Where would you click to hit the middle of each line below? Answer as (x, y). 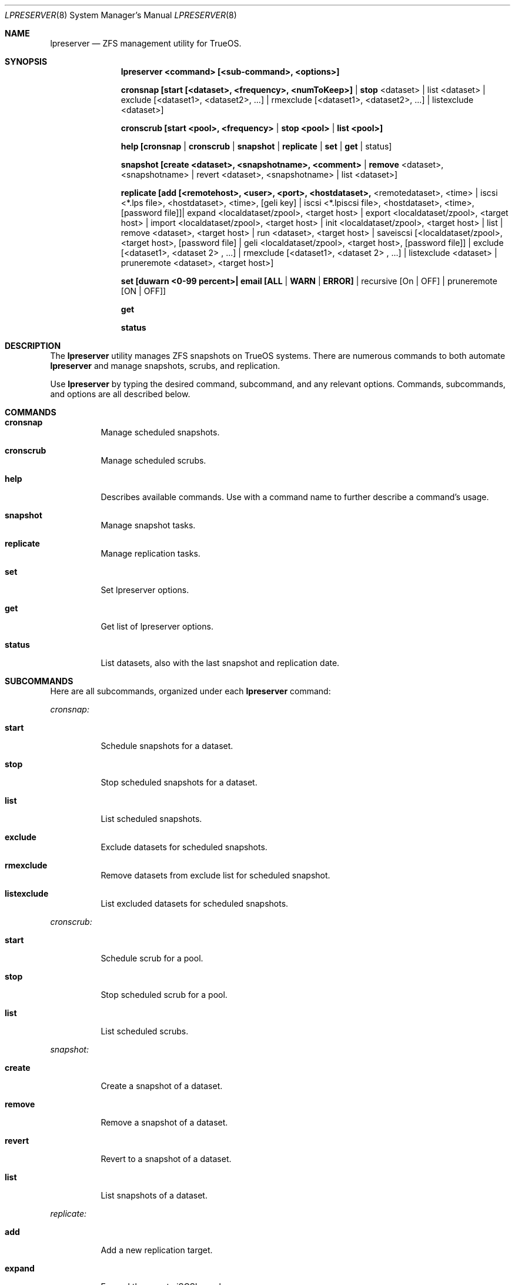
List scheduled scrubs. (145, 1031)
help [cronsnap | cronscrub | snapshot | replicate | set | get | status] (256, 146)
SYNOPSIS (26, 61)
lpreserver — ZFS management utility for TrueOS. (146, 43)
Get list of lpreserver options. (157, 626)
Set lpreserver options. (145, 590)
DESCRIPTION (33, 346)
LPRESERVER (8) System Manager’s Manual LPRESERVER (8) (121, 15)
